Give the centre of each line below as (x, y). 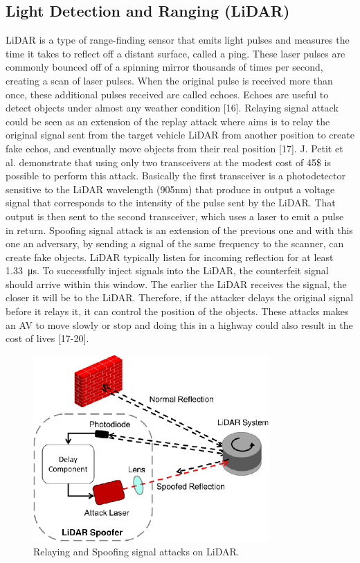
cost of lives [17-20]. (47, 338)
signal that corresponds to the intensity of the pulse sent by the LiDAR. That (171, 203)
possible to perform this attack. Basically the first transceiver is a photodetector (175, 176)
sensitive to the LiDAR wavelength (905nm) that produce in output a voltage (170, 189)
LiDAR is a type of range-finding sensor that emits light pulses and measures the (178, 40)
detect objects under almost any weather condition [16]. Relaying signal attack (172, 108)
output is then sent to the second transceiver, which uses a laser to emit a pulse (175, 216)
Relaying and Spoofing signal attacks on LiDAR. (136, 551)
